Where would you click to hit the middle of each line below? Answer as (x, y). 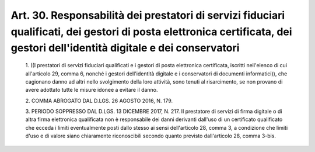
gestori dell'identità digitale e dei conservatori (125, 48)
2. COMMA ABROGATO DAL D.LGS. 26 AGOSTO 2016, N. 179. (99, 101)
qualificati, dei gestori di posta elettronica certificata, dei (151, 32)
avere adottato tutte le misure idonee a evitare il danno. (92, 90)
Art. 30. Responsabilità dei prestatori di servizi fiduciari (148, 15)
